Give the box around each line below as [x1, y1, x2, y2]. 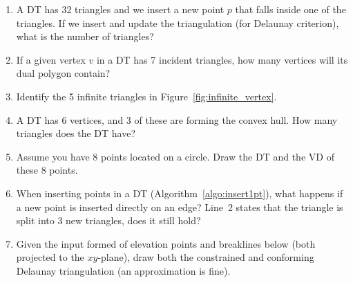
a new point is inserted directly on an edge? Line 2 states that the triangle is [16, 199, 343, 214]
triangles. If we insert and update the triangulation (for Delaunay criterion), [16, 15, 339, 30]
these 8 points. [16, 163, 78, 177]
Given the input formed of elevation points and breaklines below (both [16, 236, 316, 250]
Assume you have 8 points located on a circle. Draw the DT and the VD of [16, 149, 334, 163]
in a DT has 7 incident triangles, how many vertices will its [96, 52, 348, 66]
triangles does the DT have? [16, 126, 136, 140]
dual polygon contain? [16, 66, 111, 80]
